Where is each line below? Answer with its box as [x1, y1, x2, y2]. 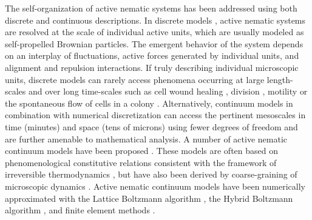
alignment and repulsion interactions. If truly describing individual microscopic [5, 61, 299, 73]
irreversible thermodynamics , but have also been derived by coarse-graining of [5, 168, 297, 181]
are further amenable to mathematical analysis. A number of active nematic [5, 132, 288, 145]
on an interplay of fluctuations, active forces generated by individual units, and [5, 49, 299, 62]
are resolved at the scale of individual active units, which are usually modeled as [5, 25, 304, 38]
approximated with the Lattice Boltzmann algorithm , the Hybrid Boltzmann [5, 192, 293, 204]
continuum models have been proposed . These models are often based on [5, 144, 278, 157]
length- [266, 73, 293, 85]
